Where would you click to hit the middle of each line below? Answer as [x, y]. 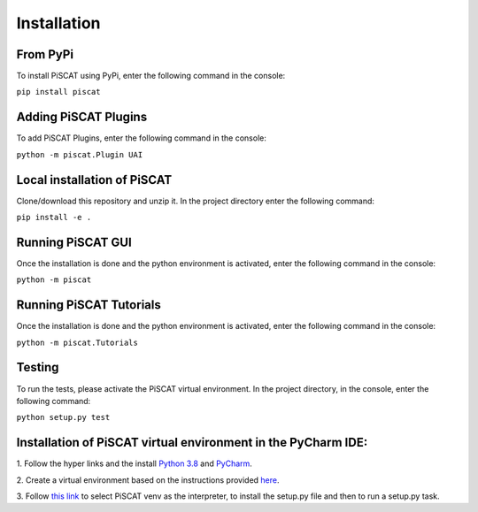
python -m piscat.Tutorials [77, 342]
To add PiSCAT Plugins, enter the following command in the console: [142, 138]
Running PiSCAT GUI [74, 242]
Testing [38, 367]
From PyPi [45, 54]
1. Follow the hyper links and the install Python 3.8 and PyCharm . [134, 463]
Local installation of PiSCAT [94, 180]
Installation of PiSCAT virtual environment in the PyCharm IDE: [192, 443]
